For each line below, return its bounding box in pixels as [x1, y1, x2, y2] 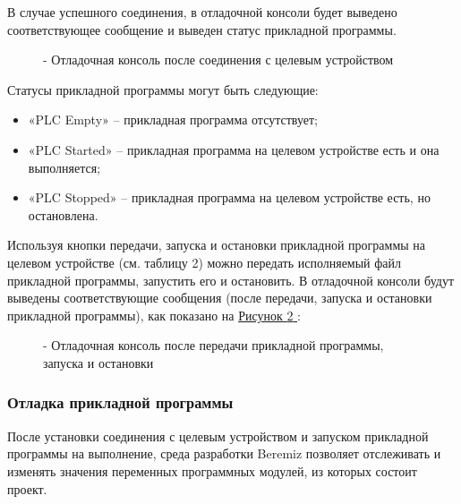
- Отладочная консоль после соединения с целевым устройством [43, 50, 394, 69]
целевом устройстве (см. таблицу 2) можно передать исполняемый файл [7, 252, 402, 271]
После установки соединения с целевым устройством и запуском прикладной [7, 426, 429, 445]
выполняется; [28, 158, 101, 176]
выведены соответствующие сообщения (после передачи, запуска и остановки [7, 288, 432, 307]
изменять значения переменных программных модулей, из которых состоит [7, 461, 417, 480]
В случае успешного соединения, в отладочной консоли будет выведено [7, 3, 397, 21]
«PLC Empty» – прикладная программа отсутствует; [28, 110, 318, 129]
